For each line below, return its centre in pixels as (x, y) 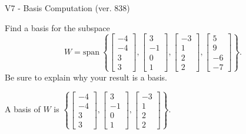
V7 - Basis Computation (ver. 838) (67, 8)
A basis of (23, 109)
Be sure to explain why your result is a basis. (86, 77)
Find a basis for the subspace (57, 27)
